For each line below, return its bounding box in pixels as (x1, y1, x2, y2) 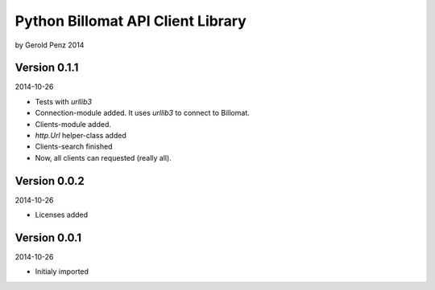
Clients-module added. (35, 119, 112, 129)
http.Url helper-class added (35, 131, 126, 141)
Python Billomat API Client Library (14, 12, 247, 30)
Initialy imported (35, 267, 89, 276)
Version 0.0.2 (14, 174, 85, 188)
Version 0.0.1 (14, 231, 82, 244)
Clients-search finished (35, 141, 113, 152)
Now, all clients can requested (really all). (35, 153, 172, 162)
